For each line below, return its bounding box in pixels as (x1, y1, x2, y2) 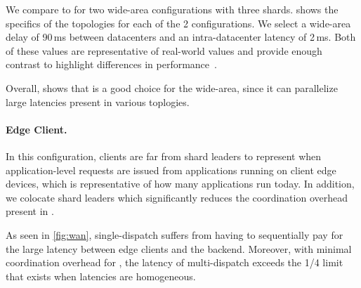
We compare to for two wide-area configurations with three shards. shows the (6, 2, 339, 16)
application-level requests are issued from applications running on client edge (6, 162, 336, 177)
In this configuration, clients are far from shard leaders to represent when (6, 148, 322, 163)
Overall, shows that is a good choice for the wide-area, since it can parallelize (6, 80, 338, 95)
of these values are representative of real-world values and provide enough (6, 43, 322, 58)
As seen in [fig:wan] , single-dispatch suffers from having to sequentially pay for (6, 227, 343, 242)
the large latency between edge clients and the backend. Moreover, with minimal (6, 241, 352, 256)
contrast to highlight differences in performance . (6, 57, 217, 72)
